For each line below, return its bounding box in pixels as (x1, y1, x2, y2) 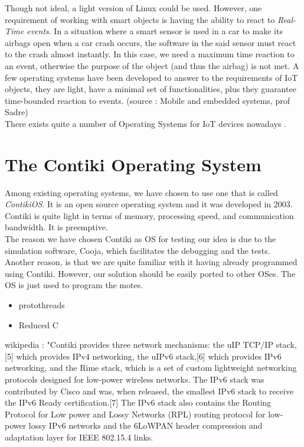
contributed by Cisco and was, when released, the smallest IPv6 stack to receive (5, 384, 294, 397)
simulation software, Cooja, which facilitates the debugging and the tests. (5, 244, 270, 256)
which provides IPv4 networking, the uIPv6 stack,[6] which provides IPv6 (16, 350, 282, 362)
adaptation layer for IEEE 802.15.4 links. (5, 430, 153, 443)
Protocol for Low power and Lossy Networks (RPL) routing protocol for (5, 407, 266, 420)
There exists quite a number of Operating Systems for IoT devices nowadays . (5, 117, 286, 129)
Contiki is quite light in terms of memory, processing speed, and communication (5, 209, 294, 221)
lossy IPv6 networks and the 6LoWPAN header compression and (28, 419, 263, 432)
